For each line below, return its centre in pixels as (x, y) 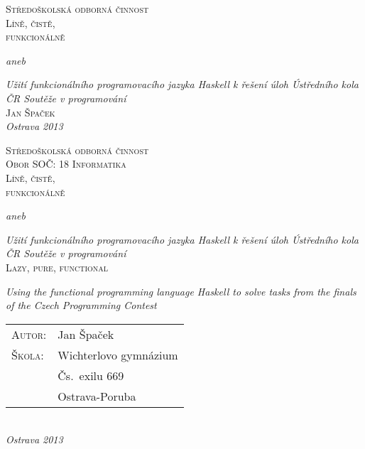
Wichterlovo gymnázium (118, 355)
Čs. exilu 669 (91, 375)
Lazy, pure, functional (57, 267)
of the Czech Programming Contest (81, 305)
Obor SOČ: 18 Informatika (66, 164)
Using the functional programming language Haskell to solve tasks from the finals (181, 291)
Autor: (29, 334)
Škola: (28, 355)
